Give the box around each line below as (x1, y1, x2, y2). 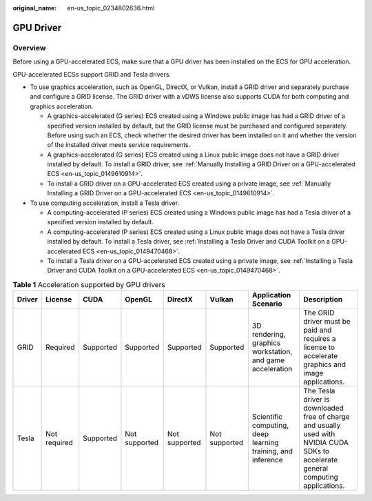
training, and (251, 446, 293, 456)
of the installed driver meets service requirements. (47, 141, 191, 149)
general (303, 464, 329, 473)
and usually (303, 421, 341, 431)
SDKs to (303, 446, 330, 456)
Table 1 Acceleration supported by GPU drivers (12, 279, 165, 289)
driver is (303, 395, 330, 404)
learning (251, 438, 279, 448)
